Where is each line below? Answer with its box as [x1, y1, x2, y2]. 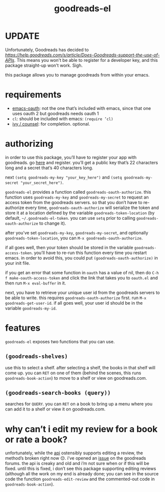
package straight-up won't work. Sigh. [5, 62, 83, 68]
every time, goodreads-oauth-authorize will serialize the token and [25, 205, 159, 210]
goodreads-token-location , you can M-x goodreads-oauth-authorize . [5, 235, 143, 241]
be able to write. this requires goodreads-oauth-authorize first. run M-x [5, 295, 146, 301]
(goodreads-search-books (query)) [5, 389, 111, 396]
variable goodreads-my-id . [5, 305, 57, 311]
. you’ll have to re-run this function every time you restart [31, 250, 147, 256]
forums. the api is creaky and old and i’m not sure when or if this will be [5, 461, 150, 466]
